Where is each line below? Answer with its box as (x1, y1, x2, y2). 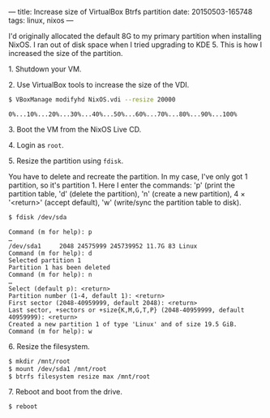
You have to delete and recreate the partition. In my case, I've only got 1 (8, 171, 248, 181)
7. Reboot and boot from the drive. (8, 387, 123, 397)
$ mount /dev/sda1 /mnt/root (8, 364, 107, 373)
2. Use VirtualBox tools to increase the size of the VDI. (8, 80, 190, 89)
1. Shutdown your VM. (8, 64, 82, 74)
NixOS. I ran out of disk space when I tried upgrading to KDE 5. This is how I (8, 40, 263, 50)
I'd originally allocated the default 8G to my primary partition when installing (8, 32, 262, 41)
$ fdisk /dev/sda (8, 213, 67, 222)
